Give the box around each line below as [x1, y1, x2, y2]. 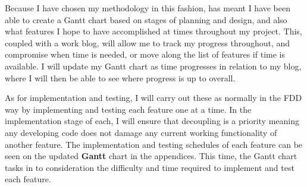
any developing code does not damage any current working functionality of [5, 126, 277, 138]
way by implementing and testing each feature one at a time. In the [5, 103, 252, 115]
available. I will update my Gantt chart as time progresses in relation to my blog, [5, 59, 302, 72]
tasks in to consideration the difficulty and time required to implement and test [5, 161, 295, 173]
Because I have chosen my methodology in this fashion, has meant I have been [5, 2, 291, 14]
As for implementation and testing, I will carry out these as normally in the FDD [5, 91, 302, 104]
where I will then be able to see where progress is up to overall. [5, 71, 236, 84]
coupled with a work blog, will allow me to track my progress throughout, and [5, 36, 290, 49]
